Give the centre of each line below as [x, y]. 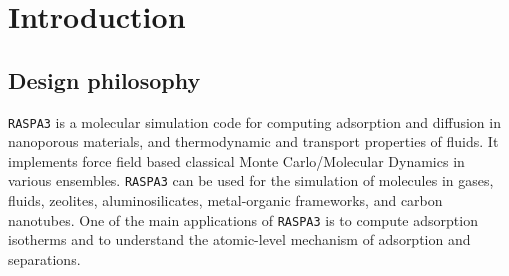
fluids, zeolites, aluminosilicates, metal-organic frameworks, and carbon [225, 200]
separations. [44, 258]
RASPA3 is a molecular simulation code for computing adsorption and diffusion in [254, 121]
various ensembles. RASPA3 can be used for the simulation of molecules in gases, [251, 180]
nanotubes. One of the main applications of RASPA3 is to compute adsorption [243, 219]
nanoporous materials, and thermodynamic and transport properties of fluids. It [253, 141]
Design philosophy [104, 79]
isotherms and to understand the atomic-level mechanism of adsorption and [239, 239]
